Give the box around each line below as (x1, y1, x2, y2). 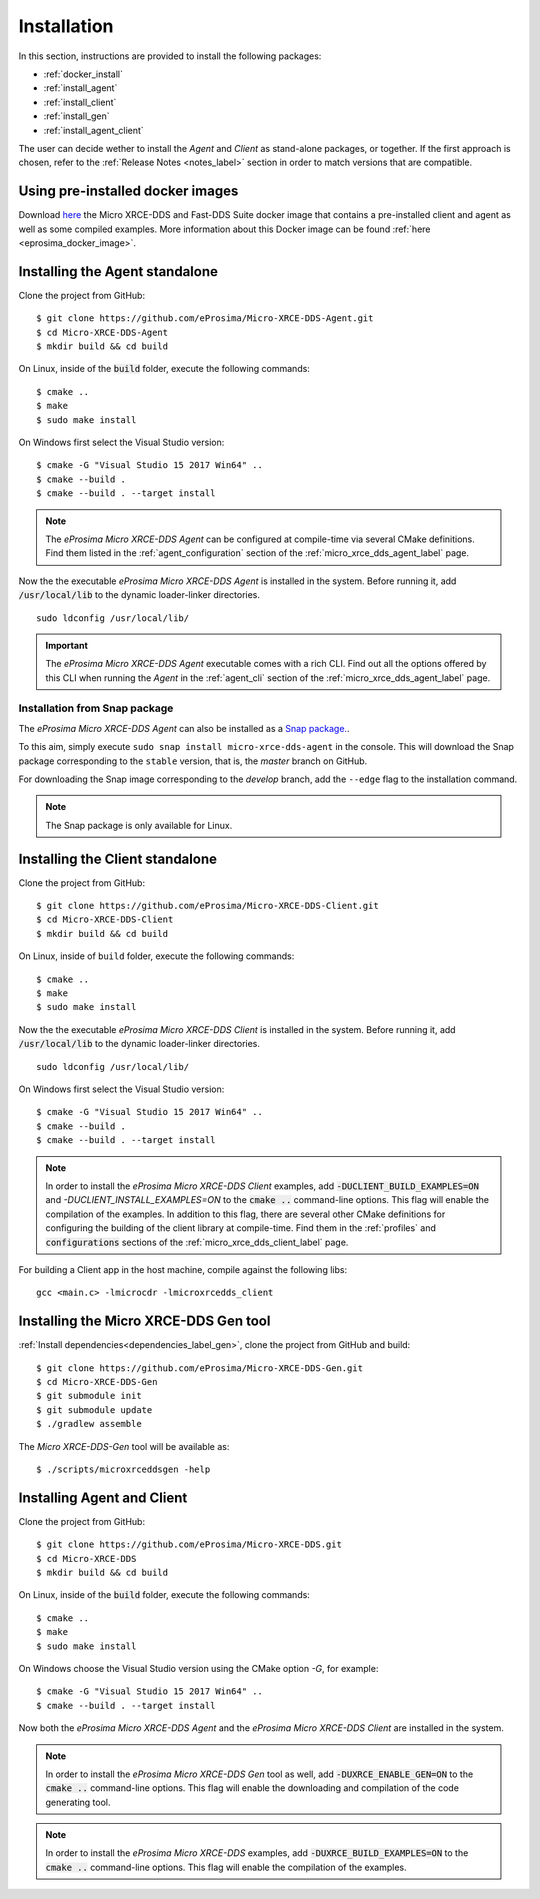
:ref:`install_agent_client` (43, 124, 144, 136)
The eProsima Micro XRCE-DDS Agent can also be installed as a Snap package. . (18, 722, 350, 734)
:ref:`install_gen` (43, 110, 110, 122)
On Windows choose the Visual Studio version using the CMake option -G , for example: (18, 1662, 379, 1674)
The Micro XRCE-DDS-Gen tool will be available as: (18, 1440, 230, 1452)
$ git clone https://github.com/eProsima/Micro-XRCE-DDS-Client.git (36, 900, 379, 912)
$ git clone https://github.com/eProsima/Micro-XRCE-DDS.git (36, 1539, 342, 1550)
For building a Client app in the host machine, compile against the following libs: (18, 1263, 348, 1275)
